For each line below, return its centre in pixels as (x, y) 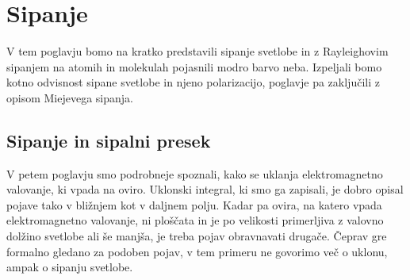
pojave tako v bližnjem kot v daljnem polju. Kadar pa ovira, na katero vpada (194, 204)
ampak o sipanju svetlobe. (70, 267)
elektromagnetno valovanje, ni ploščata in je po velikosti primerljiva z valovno (195, 220)
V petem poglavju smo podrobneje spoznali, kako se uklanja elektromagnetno (195, 173)
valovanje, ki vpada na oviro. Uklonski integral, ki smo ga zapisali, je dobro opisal (205, 189)
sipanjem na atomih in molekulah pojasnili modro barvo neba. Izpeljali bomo (194, 66)
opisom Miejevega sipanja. (70, 97)
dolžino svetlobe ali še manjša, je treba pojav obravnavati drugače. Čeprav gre (197, 236)
